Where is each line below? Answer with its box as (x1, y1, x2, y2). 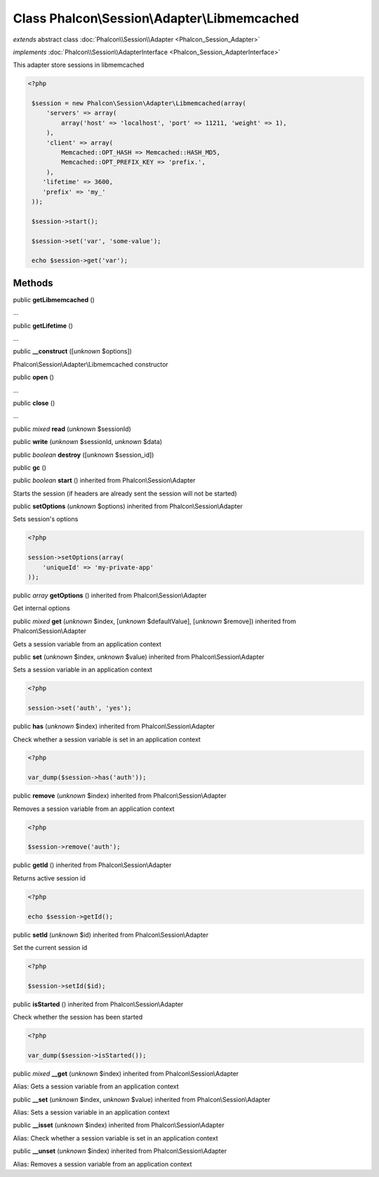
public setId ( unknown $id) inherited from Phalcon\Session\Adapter (13, 930, 209, 939)
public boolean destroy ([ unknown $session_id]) (13, 450, 154, 459)
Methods (13, 277, 53, 289)
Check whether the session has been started (13, 1013, 143, 1022)
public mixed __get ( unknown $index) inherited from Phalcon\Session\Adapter (13, 1069, 239, 1078)
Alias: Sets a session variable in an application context (13, 1107, 170, 1117)
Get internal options (13, 604, 70, 613)
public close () (13, 398, 55, 407)
